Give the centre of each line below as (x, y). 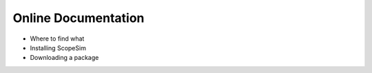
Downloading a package (64, 58)
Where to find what (57, 39)
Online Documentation (79, 18)
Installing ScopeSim (58, 48)
